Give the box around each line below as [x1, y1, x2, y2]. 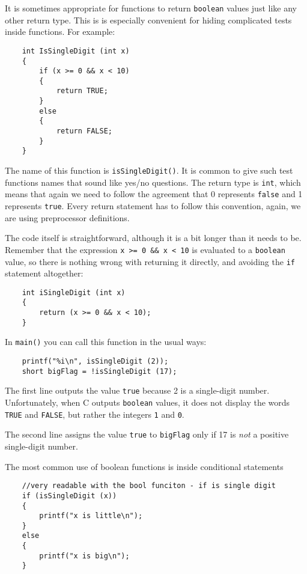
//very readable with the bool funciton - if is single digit [22, 481, 276, 490]
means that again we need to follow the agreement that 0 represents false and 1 [5, 188, 303, 200]
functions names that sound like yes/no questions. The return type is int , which [5, 176, 301, 188]
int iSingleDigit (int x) [22, 288, 126, 297]
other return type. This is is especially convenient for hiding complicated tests [5, 13, 292, 26]
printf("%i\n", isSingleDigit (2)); [22, 357, 169, 366]
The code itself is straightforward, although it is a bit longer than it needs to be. [5, 231, 302, 244]
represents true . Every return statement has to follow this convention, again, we [5, 200, 301, 212]
